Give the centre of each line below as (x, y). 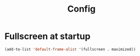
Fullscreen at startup (48, 36)
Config (81, 9)
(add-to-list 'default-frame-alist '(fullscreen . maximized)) (70, 49)
